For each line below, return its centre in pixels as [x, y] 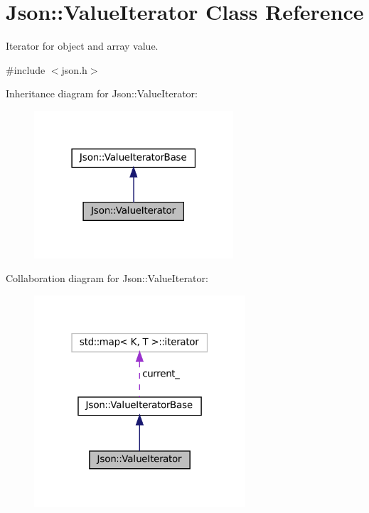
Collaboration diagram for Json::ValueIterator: [107, 278]
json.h [74, 69]
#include [26, 69]
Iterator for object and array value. [82, 46]
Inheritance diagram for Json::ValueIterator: [102, 93]
